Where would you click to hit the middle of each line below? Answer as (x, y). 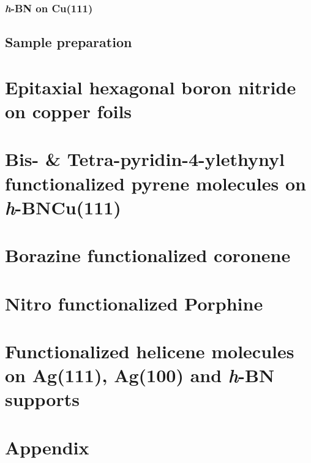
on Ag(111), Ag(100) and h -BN (140, 375)
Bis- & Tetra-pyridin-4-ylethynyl (145, 159)
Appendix (47, 447)
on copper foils (69, 111)
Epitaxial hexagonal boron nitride (151, 87)
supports (42, 399)
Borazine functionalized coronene (148, 255)
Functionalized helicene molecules (150, 351)
